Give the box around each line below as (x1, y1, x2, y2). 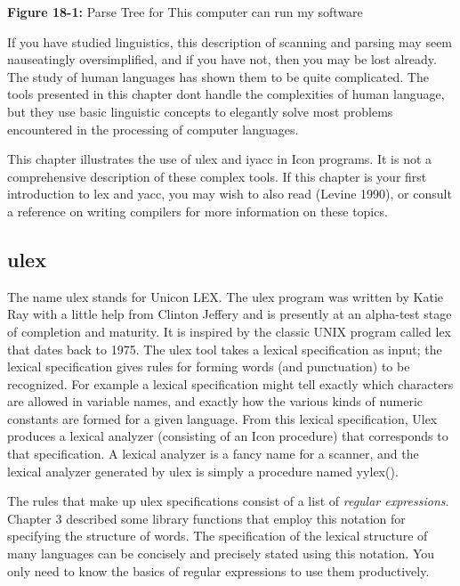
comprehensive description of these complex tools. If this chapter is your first (7, 167, 427, 185)
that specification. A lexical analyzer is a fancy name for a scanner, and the (7, 444, 419, 463)
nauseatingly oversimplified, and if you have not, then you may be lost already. (7, 50, 437, 69)
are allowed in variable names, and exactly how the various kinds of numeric (7, 392, 424, 411)
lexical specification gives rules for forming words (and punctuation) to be (7, 357, 410, 376)
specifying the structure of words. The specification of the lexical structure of (7, 526, 428, 545)
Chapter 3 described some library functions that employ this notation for (7, 509, 406, 527)
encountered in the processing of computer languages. (7, 119, 299, 138)
